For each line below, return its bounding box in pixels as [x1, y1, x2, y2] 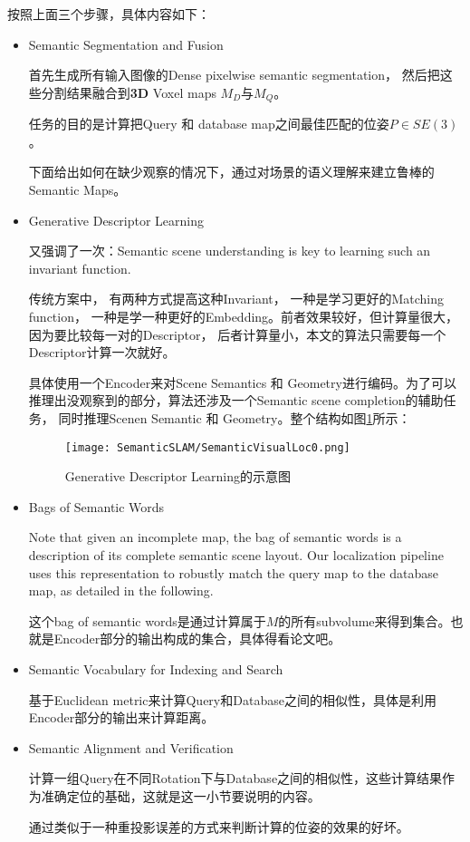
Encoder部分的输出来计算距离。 [28, 708, 215, 727]
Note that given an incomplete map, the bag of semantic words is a [28, 527, 402, 547]
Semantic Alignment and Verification [28, 738, 234, 757]
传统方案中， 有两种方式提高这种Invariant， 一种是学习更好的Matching [28, 289, 444, 308]
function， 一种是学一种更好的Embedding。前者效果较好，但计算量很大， [28, 306, 459, 325]
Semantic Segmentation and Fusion [28, 34, 224, 53]
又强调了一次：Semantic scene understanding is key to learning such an [28, 241, 431, 260]
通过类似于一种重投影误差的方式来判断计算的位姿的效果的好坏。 [28, 817, 409, 836]
